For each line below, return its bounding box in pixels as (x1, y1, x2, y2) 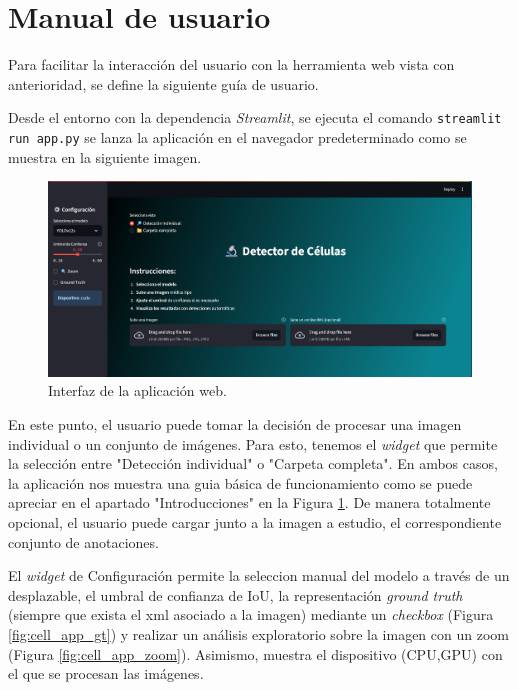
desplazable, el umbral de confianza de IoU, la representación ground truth (8, 584, 463, 605)
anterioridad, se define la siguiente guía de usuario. (8, 73, 319, 94)
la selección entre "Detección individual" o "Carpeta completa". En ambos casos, (8, 453, 498, 474)
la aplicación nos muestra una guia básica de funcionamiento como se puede (8, 472, 473, 493)
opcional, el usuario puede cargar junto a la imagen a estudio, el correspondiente (8, 512, 502, 532)
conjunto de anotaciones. (8, 531, 159, 552)
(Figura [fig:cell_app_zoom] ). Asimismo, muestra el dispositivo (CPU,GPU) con (8, 643, 503, 664)
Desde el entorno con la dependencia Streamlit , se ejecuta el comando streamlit (8, 107, 502, 128)
